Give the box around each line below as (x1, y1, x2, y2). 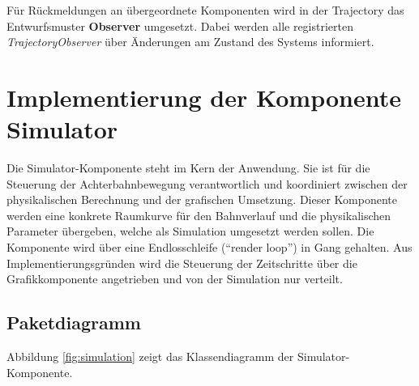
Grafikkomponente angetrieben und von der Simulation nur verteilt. (6, 270, 343, 287)
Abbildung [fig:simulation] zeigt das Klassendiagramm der (6, 348, 294, 365)
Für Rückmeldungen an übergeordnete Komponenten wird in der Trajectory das (6, 2, 404, 18)
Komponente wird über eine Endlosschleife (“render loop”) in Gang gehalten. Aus (6, 239, 413, 256)
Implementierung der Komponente (6, 80, 401, 113)
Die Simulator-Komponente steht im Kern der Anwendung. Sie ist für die (6, 159, 370, 176)
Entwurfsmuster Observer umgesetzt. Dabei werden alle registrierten (6, 17, 354, 34)
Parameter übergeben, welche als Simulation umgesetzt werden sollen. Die (6, 223, 374, 240)
